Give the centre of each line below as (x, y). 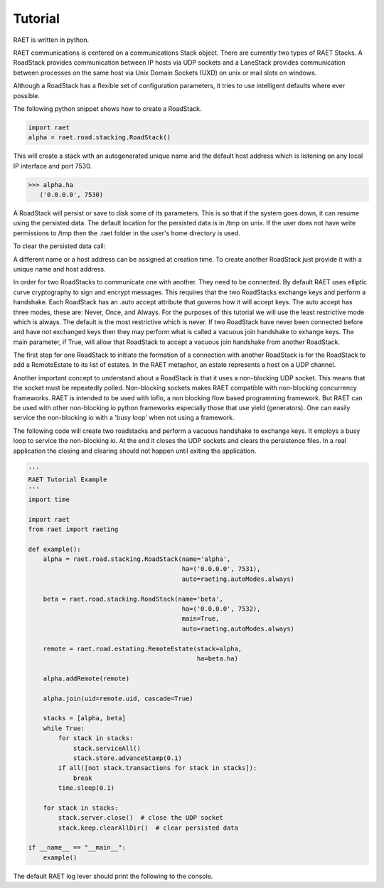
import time (49, 499)
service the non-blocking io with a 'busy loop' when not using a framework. (124, 418)
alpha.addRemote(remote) (86, 678)
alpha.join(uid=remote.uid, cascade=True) (118, 698)
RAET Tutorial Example (68, 479)
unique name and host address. (59, 269)
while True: (64, 728)
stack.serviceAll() (107, 748)
